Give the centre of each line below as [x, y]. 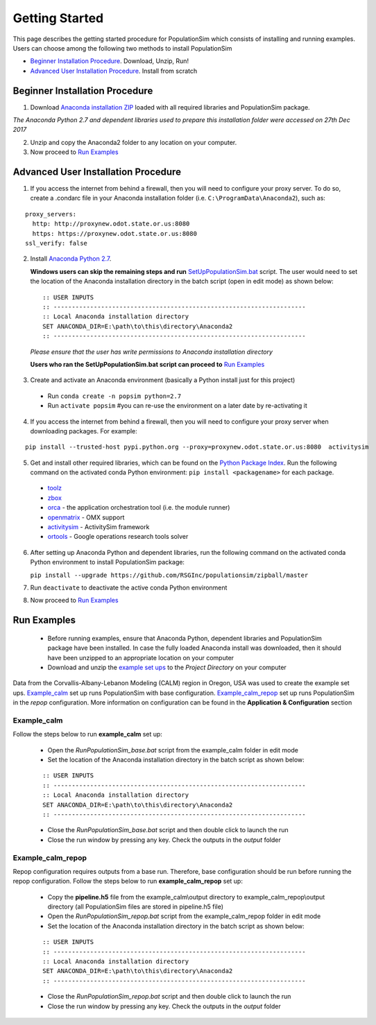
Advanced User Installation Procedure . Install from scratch [114, 71]
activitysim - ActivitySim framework [99, 527]
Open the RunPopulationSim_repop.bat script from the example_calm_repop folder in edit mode [184, 916]
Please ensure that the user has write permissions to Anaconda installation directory [152, 352]
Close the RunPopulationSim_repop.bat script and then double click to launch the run [169, 997]
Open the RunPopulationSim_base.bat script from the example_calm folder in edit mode [173, 750]
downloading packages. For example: [84, 431]
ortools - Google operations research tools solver [118, 537]
